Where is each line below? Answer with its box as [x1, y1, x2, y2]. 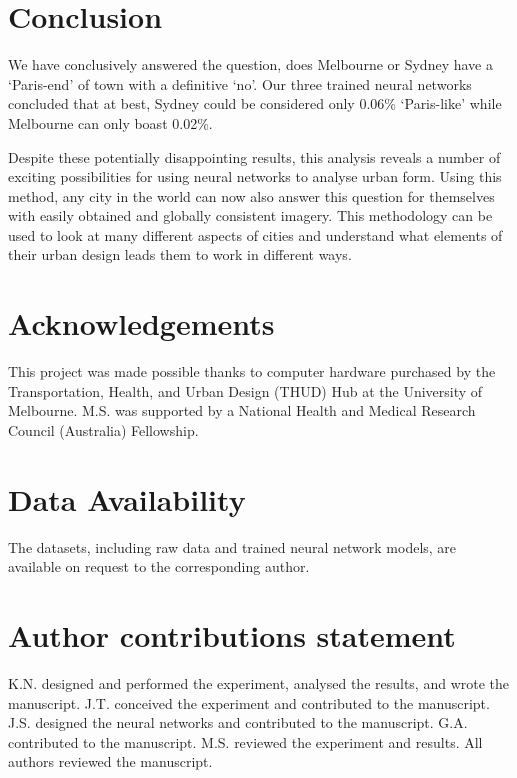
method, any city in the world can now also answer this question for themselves [8, 185, 495, 206]
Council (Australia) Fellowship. [8, 419, 199, 440]
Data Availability [8, 478, 246, 519]
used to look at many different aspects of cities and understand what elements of [8, 224, 503, 245]
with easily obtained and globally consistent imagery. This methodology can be [8, 205, 493, 226]
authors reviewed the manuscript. [8, 751, 213, 772]
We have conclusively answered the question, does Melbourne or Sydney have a [8, 54, 493, 75]
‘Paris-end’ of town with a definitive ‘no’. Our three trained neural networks [8, 73, 472, 94]
